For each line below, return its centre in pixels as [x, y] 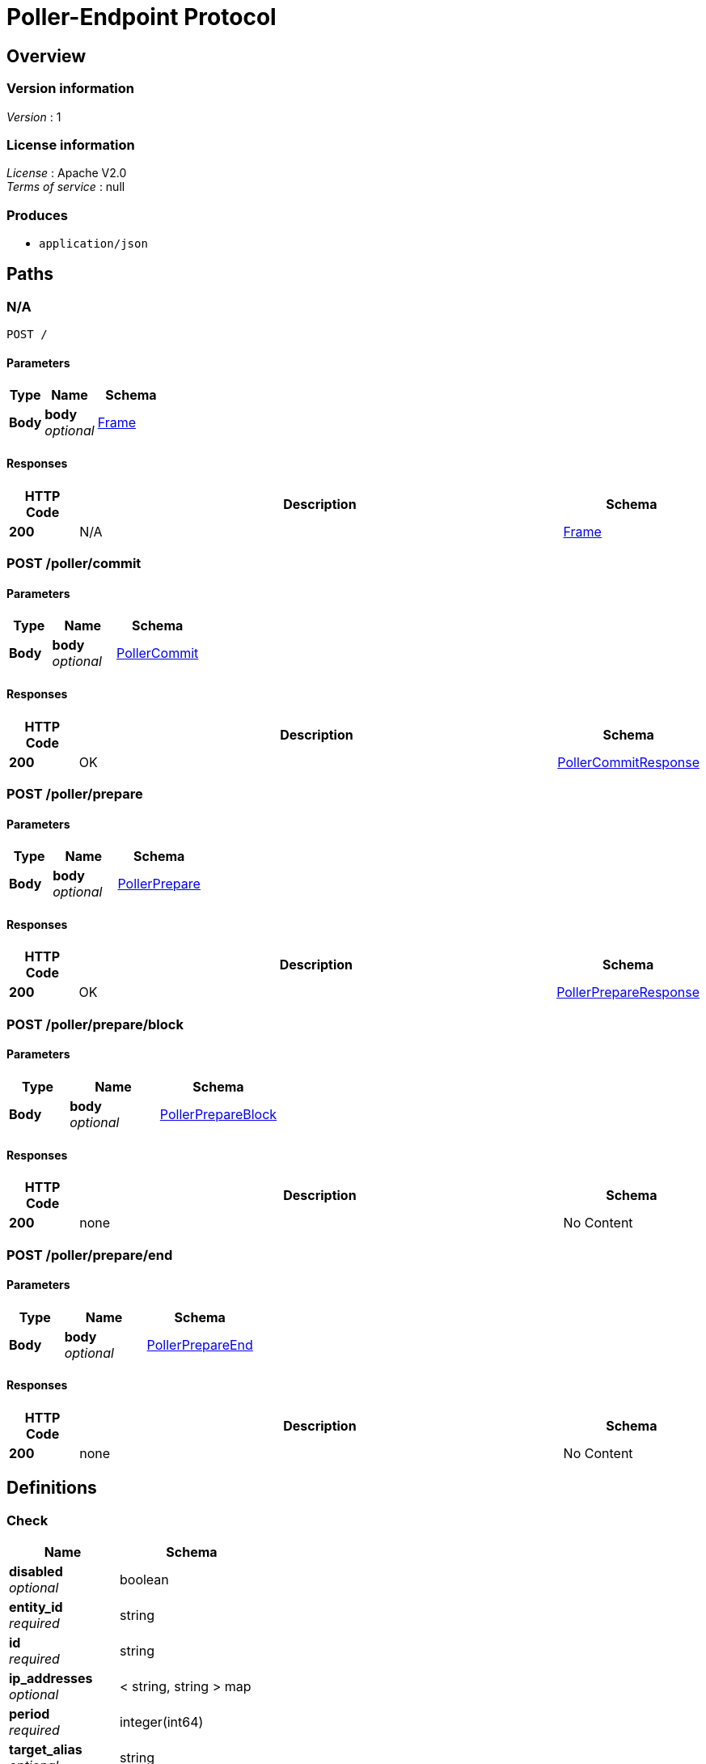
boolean [144, 1580]
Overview [47, 56]
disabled [36, 1572]
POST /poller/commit [74, 564]
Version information [70, 89]
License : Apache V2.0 [67, 173]
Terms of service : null [66, 187]
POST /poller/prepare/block [95, 1024]
